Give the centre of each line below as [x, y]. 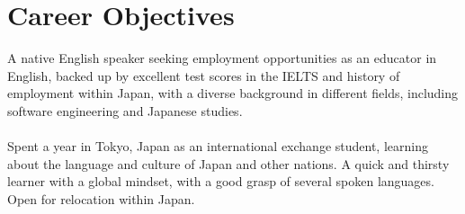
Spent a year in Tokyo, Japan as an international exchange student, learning [218, 146]
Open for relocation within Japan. [101, 198]
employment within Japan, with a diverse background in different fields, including [233, 93]
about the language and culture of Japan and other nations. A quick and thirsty [228, 163]
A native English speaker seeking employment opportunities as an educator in [222, 58]
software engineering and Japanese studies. [125, 110]
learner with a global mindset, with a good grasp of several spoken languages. [221, 181]
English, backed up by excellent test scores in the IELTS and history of [204, 75]
